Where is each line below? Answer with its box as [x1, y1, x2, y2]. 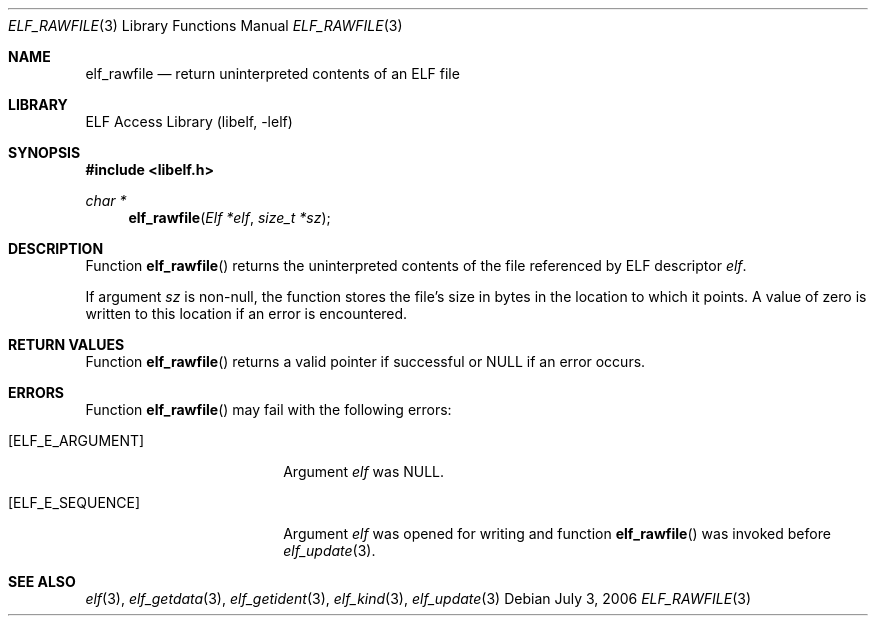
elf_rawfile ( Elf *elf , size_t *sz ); [128, 209, 331, 226]
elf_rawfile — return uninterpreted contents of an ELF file [85, 65, 460, 82]
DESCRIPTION [8, 240, 104, 257]
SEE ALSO [8, 573, 76, 590]
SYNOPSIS [8, 144, 81, 161]
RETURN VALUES [8, 336, 125, 353]
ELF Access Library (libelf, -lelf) [85, 113, 293, 130]
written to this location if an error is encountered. [85, 305, 408, 322]
